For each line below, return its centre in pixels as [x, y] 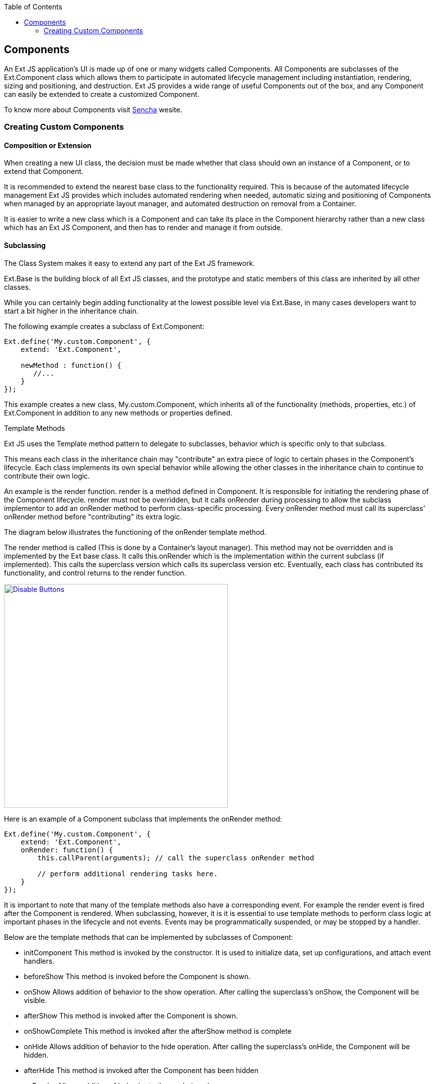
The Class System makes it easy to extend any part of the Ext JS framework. [130, 263]
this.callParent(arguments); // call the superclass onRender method [176, 858]
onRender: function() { [67, 850]
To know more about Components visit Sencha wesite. [93, 109]
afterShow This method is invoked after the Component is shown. [131, 1015]
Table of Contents [33, 7]
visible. [36, 1000]
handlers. [39, 961]
